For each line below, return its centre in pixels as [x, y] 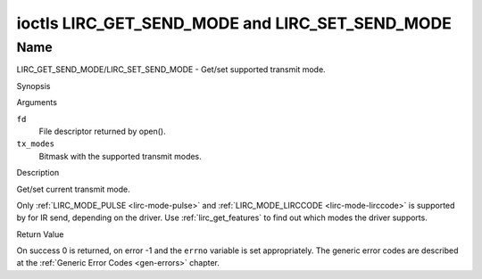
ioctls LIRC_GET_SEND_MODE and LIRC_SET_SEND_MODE [234, 23]
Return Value [40, 234]
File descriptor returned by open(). [102, 131]
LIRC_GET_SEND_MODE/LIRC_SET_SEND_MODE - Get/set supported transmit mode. [171, 70]
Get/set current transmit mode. [74, 189]
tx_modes [36, 144]
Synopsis [33, 86]
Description [38, 173]
